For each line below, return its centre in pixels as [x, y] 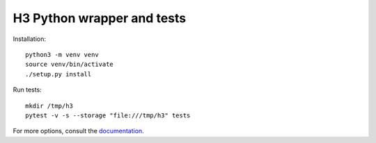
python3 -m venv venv [62, 54]
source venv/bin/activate [70, 65]
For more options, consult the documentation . [78, 131]
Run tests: [27, 90]
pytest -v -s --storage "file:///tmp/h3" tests [108, 115]
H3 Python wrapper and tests [100, 18]
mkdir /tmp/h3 [49, 106]
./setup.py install [58, 74]
